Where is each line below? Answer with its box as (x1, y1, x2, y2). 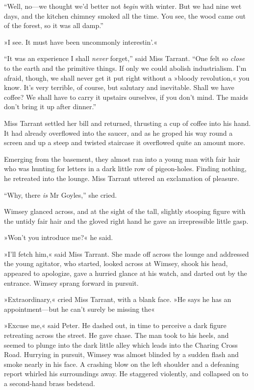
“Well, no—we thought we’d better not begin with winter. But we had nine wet (4, 1, 242, 11)
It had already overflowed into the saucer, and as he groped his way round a (4, 127, 233, 138)
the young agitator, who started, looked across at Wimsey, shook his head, (4, 258, 228, 269)
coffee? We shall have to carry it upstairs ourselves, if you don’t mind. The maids (4, 91, 248, 102)
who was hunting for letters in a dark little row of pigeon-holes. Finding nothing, (4, 163, 247, 174)
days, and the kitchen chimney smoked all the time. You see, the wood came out (4, 10, 246, 21)
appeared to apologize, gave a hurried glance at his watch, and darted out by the (4, 268, 247, 278)
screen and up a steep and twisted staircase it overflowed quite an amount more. (4, 137, 246, 148)
